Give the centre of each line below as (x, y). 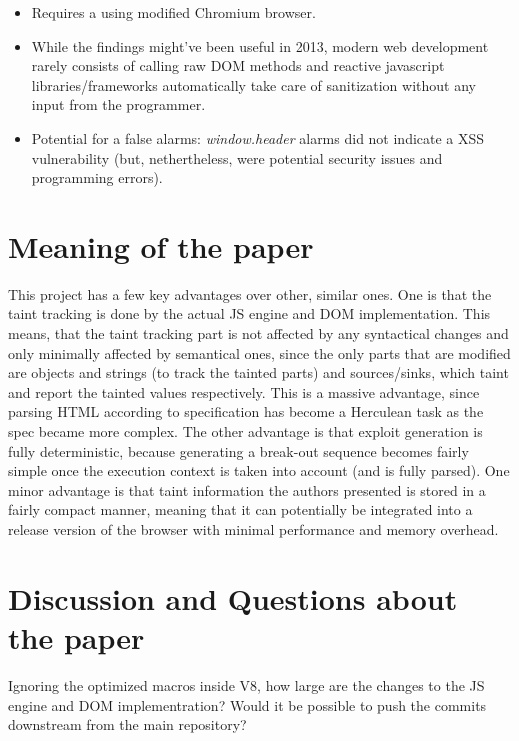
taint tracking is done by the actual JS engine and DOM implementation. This (249, 313)
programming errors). (97, 177)
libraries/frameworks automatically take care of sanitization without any (253, 84)
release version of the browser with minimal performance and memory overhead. (253, 529)
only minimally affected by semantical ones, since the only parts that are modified (259, 352)
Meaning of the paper (161, 245)
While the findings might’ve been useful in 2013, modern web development (260, 45)
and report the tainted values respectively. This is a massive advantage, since (244, 391)
